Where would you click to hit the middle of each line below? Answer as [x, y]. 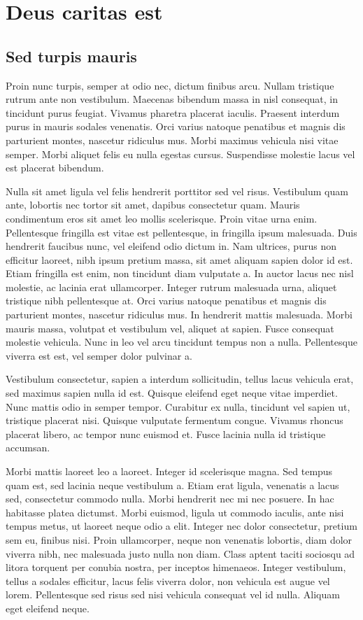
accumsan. [28, 448]
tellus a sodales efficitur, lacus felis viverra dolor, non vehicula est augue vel [168, 580]
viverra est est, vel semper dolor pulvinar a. [99, 355]
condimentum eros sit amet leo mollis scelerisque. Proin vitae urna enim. [162, 218]
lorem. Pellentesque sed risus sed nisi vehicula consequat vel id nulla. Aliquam [173, 594]
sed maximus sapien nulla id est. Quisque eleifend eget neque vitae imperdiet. [172, 393]
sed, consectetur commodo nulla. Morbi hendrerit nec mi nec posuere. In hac [170, 499]
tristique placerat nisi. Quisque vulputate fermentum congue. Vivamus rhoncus [175, 420]
